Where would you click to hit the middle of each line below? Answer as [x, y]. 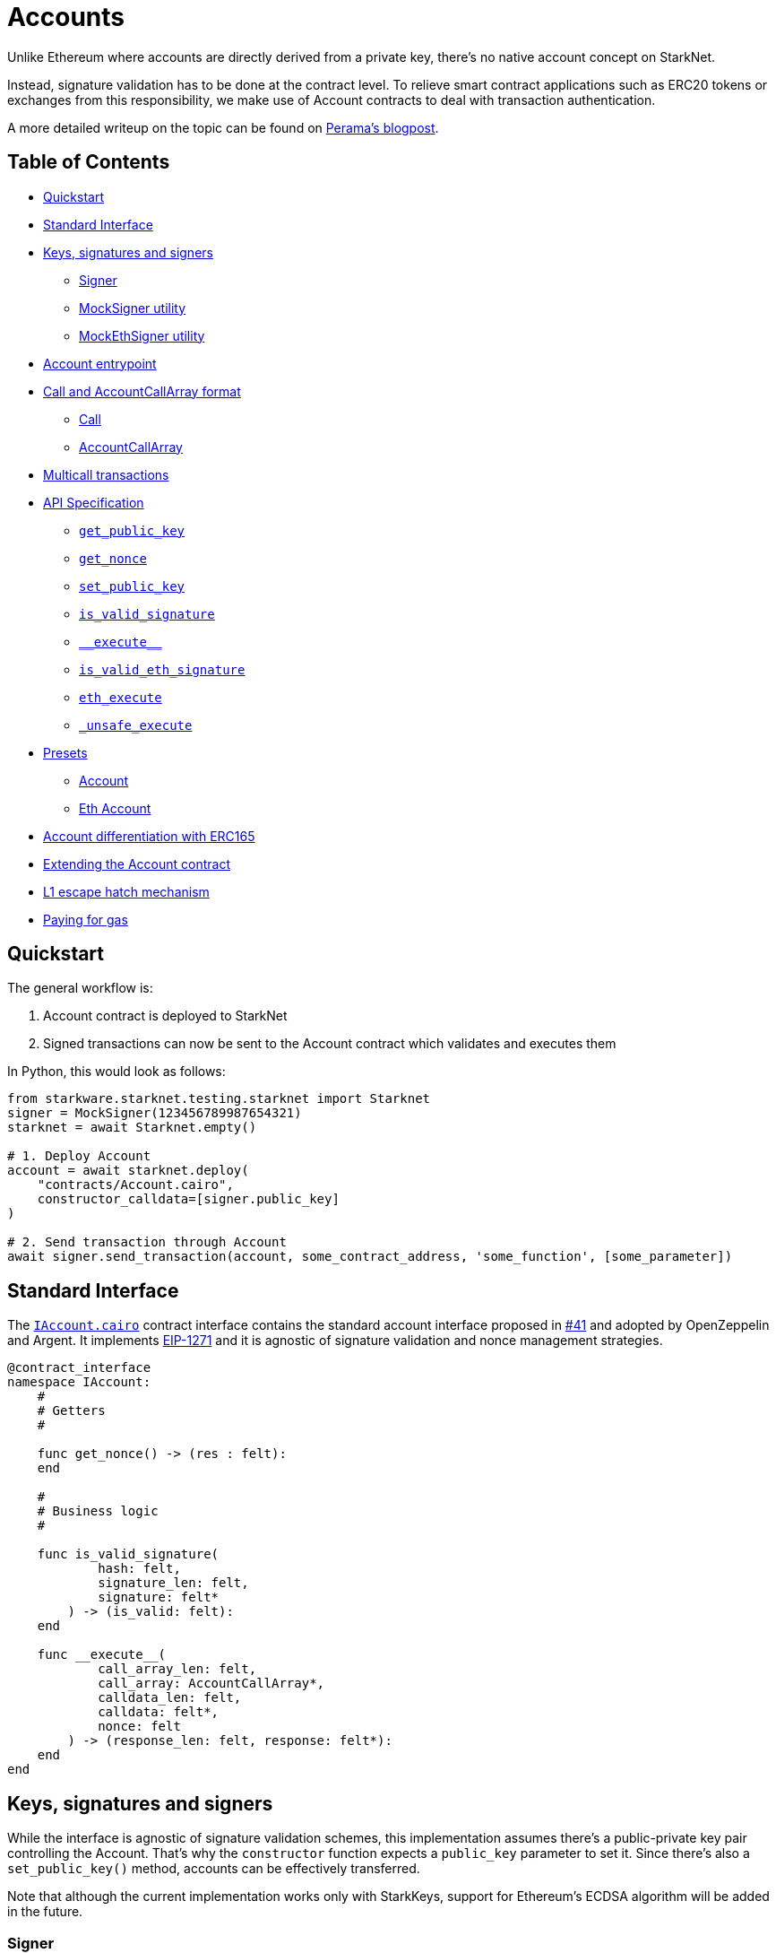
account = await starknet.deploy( [128, 1171]
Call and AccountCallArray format [142, 391]
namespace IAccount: [79, 1382]
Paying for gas [86, 919]
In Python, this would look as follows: [116, 1072]
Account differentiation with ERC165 [149, 836]
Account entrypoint [100, 363]
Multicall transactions [106, 474]
